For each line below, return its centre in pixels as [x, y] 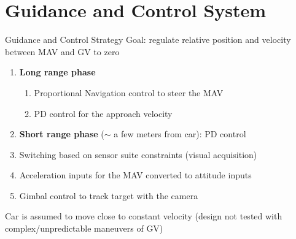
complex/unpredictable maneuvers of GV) [84, 228]
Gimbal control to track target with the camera [109, 195]
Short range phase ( [62, 134]
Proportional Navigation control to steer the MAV [129, 92]
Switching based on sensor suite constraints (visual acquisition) [138, 154]
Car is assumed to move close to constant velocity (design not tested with [144, 216]
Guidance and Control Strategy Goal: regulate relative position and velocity [148, 40]
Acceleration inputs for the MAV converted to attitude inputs [135, 175]
